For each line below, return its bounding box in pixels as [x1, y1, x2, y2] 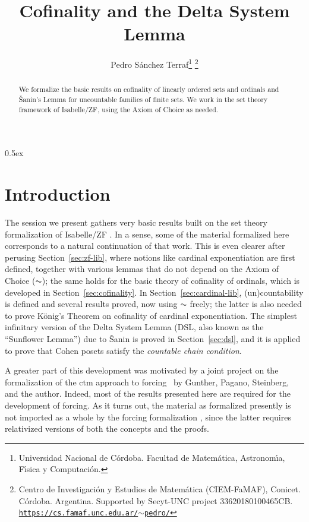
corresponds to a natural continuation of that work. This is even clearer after [5, 239, 285, 252]
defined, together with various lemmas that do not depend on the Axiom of [5, 262, 279, 275]
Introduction [5, 182, 111, 206]
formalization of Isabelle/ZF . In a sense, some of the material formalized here [5, 227, 289, 240]
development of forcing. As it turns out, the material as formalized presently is [5, 398, 291, 411]
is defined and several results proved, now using [5, 298, 178, 310]
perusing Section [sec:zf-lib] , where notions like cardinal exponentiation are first [5, 251, 295, 263]
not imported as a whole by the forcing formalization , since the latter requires [5, 410, 291, 423]
